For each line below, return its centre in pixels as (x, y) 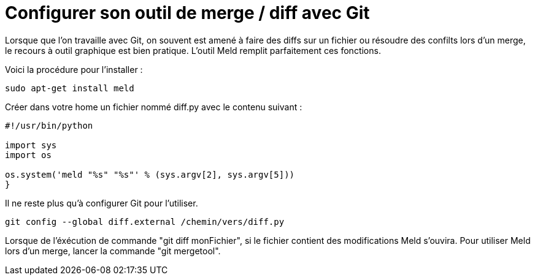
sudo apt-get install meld (70, 88)
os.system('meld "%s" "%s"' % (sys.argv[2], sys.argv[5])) (150, 174)
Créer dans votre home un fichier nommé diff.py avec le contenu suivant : (154, 107)
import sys (31, 145)
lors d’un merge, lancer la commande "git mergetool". (113, 251)
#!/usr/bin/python (49, 125)
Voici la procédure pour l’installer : (74, 69)
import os (28, 155)
